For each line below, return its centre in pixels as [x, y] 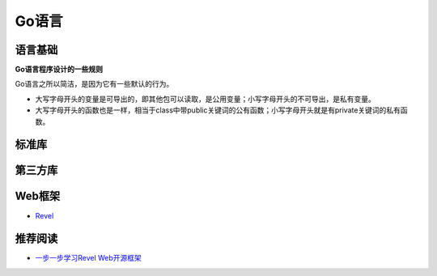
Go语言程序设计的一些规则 [59, 70]
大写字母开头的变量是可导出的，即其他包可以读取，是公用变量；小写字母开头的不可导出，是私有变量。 [205, 99]
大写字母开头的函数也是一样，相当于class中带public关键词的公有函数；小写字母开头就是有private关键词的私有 [218, 110]
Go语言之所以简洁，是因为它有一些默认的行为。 [94, 84]
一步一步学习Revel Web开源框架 [88, 258]
